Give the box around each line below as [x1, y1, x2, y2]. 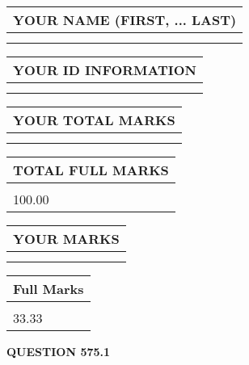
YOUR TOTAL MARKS [13, 111, 175, 129]
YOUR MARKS [13, 229, 120, 248]
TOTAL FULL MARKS [13, 161, 169, 179]
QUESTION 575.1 [6, 343, 111, 359]
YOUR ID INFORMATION [13, 61, 196, 79]
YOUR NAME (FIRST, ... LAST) [13, 10, 237, 29]
